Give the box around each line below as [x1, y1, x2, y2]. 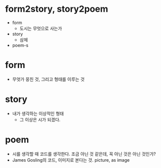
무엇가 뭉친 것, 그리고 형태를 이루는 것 [12, 76, 85, 82]
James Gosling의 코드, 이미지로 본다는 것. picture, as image [12, 157, 130, 163]
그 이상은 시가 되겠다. [19, 117, 61, 122]
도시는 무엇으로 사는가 [19, 25, 63, 31]
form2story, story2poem [5, 3, 108, 15]
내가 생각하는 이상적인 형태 [12, 110, 64, 116]
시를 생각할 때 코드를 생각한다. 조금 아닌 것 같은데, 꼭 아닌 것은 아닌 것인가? [12, 151, 156, 157]
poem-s [12, 42, 29, 48]
